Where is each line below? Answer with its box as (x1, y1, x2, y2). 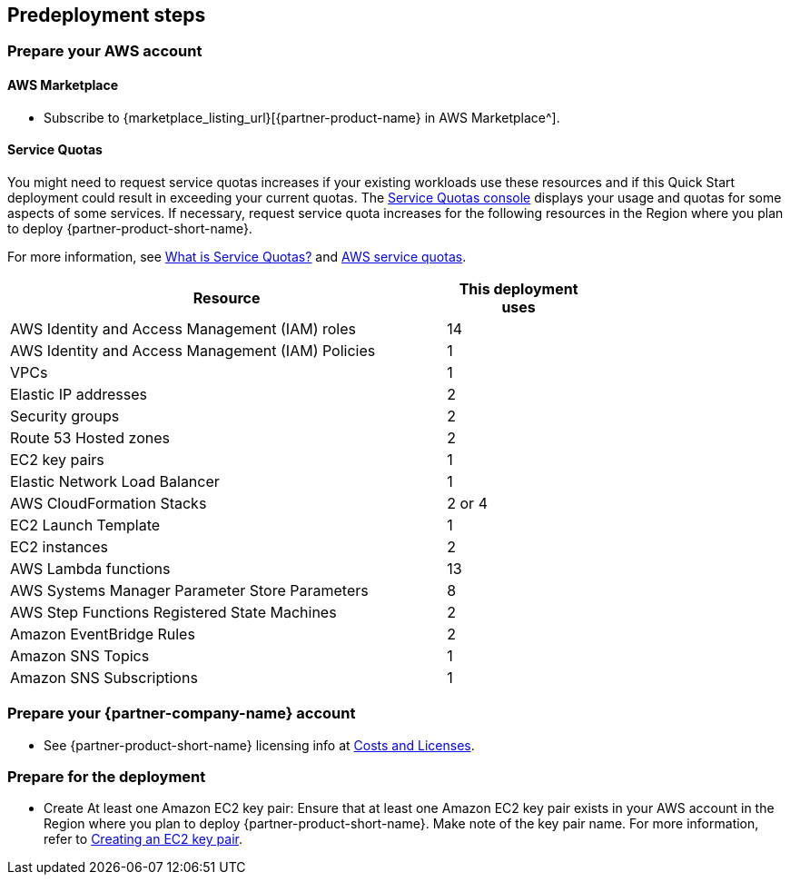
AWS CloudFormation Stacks (10, 493, 207, 512)
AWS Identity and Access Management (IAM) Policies (10, 341, 376, 360)
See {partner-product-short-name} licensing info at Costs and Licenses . (44, 737, 475, 753)
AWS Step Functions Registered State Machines (10, 602, 337, 621)
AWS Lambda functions (10, 559, 171, 578)
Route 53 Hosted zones (10, 428, 170, 447)
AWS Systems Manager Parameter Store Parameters (10, 580, 369, 600)
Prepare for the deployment (7, 767, 206, 786)
